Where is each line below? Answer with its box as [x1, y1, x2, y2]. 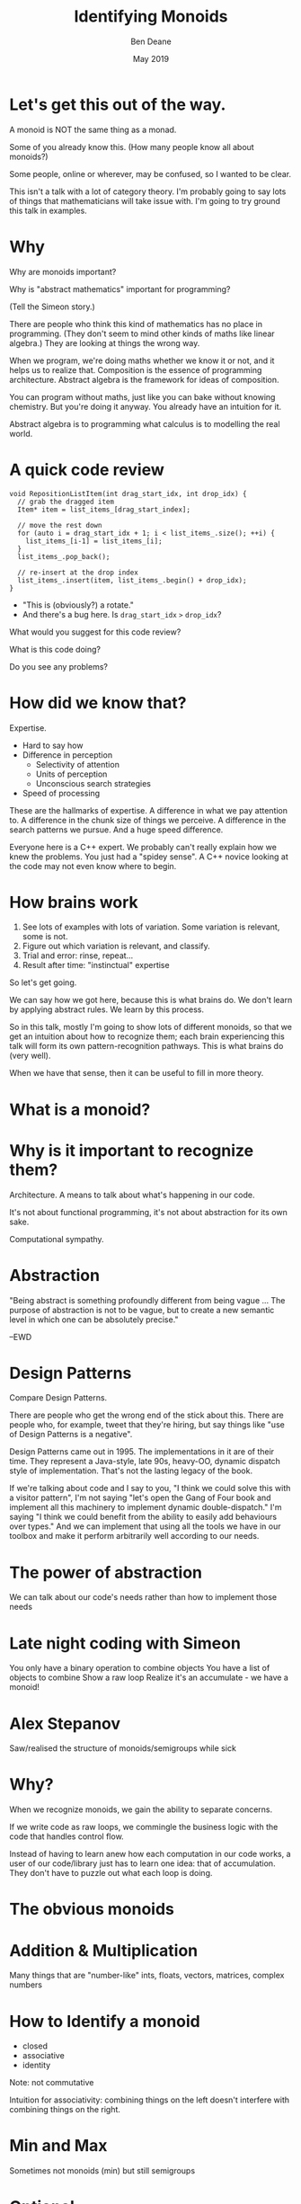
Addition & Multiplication [9, 1940, 199, 1960]
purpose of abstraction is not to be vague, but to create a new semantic [9, 1304, 275, 1315]
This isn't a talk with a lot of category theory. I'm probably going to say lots [9, 186, 287, 197]
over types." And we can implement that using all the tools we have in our [9, 1521, 281, 1532]
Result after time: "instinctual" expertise [22, 960, 170, 971]
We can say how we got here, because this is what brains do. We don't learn [9, 995, 293, 1006]
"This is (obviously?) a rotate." [22, 600, 135, 610]
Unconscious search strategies [35, 778, 151, 788]
